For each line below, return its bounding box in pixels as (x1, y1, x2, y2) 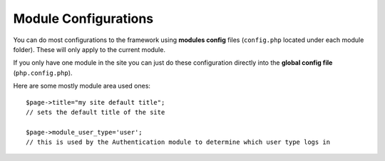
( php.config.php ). (13, 68, 73, 77)
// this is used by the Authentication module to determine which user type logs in (26, 138, 331, 146)
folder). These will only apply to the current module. (13, 45, 165, 53)
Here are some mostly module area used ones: (13, 82, 151, 90)
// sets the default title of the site (26, 108, 165, 116)
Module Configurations (13, 11, 154, 26)
